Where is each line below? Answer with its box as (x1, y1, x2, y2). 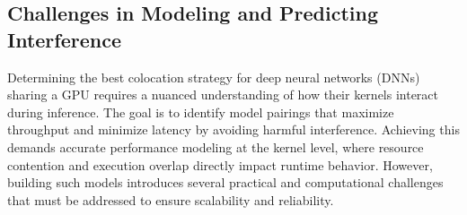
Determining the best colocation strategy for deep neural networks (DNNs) (7, 67, 420, 86)
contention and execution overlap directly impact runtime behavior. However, (7, 155, 433, 174)
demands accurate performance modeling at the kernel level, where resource (7, 137, 424, 156)
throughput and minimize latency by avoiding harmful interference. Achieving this (7, 120, 460, 139)
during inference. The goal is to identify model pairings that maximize (7, 102, 394, 121)
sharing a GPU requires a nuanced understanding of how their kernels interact (7, 85, 439, 104)
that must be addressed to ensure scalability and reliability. (7, 190, 334, 209)
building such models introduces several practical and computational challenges (7, 173, 444, 192)
